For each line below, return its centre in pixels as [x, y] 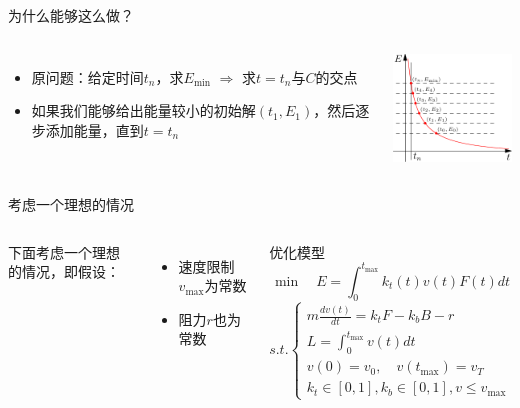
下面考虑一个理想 [64, 251]
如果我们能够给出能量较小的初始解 [143, 110]
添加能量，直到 [94, 129]
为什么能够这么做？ [71, 15]
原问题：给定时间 [87, 76]
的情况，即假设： [64, 271]
